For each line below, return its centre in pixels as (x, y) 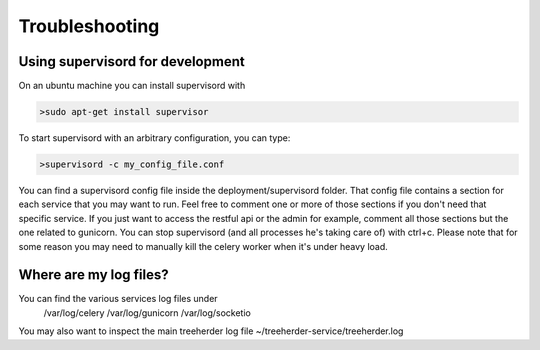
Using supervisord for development (131, 61)
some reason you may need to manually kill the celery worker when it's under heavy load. (203, 246)
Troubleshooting (89, 26)
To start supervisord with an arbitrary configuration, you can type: (154, 138)
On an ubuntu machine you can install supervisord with (132, 86)
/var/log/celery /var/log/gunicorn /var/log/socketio (147, 312)
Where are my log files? (93, 275)
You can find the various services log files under (118, 299)
